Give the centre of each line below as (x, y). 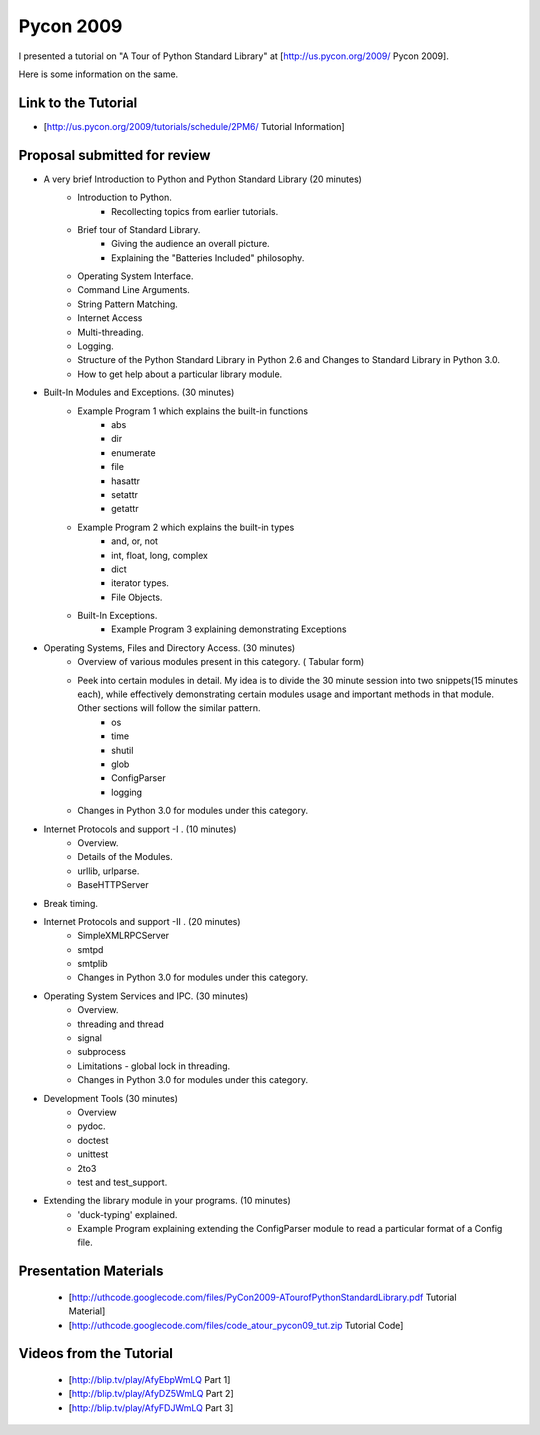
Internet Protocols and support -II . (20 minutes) (142, 921)
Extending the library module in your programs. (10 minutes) (167, 1201)
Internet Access (110, 318)
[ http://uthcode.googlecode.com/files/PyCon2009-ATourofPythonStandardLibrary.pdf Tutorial (262, 1297)
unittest (93, 1154)
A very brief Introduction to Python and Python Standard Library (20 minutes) (202, 179)
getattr (125, 509)
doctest (93, 1140)
